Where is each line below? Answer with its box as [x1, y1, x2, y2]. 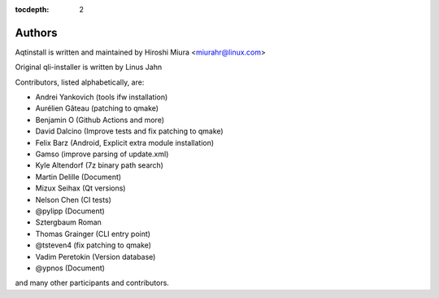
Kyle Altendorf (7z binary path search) [35, 160, 164, 170]
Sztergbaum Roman [35, 217, 102, 227]
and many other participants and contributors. [15, 278, 170, 288]
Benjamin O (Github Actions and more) [35, 115, 165, 125]
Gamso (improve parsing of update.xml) [35, 149, 169, 159]
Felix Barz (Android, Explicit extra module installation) [35, 138, 215, 147]
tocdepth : [15, 5, 50, 14]
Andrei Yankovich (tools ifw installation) [35, 92, 168, 102]
